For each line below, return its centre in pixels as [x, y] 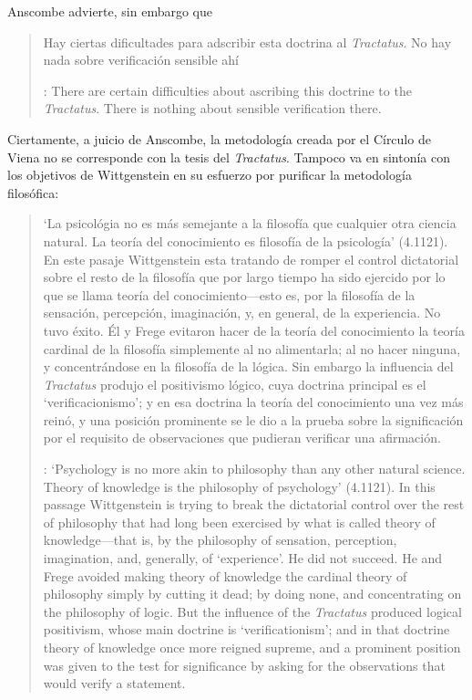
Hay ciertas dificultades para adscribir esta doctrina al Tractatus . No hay [247, 42]
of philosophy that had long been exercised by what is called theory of [239, 522]
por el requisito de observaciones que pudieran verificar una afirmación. [242, 438]
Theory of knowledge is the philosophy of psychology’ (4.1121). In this [239, 486]
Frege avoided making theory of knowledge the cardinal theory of [225, 575]
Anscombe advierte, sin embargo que [110, 11]
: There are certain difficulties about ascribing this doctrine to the [227, 90]
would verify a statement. [114, 683]
